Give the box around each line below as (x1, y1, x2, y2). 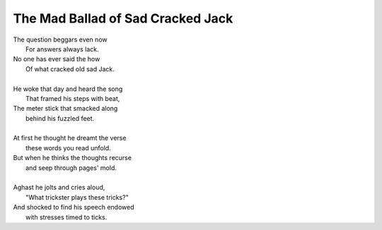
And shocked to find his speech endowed (13, 203, 134, 212)
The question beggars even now (13, 35, 108, 44)
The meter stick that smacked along (13, 104, 118, 113)
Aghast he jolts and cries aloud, (13, 183, 105, 192)
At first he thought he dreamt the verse (13, 134, 127, 143)
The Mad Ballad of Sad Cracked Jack (13, 11, 233, 26)
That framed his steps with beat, (25, 94, 120, 102)
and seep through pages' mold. (25, 163, 117, 172)
